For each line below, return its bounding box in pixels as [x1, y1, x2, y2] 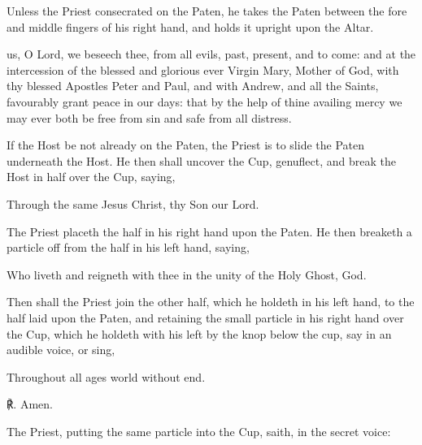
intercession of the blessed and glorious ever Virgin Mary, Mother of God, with [7, 61, 399, 78]
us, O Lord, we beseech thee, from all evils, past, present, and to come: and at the [7, 45, 416, 63]
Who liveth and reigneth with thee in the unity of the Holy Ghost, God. [7, 266, 367, 283]
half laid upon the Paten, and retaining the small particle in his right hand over [7, 309, 404, 326]
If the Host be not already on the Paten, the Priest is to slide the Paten [7, 136, 365, 153]
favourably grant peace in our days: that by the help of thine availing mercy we [7, 93, 402, 110]
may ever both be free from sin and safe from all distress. [7, 109, 292, 126]
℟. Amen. [7, 395, 53, 413]
